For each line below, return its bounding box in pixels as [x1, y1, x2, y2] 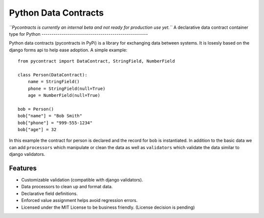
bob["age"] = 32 [18, 127, 57, 132]
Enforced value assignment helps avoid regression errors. [21, 197, 138, 203]
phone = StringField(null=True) [27, 86, 106, 91]
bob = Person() [18, 106, 54, 112]
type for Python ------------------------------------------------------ [9, 31, 148, 37]
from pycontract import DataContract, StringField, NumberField [18, 59, 176, 64]
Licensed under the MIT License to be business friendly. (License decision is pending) [21, 204, 195, 210]
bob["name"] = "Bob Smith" [18, 113, 83, 119]
